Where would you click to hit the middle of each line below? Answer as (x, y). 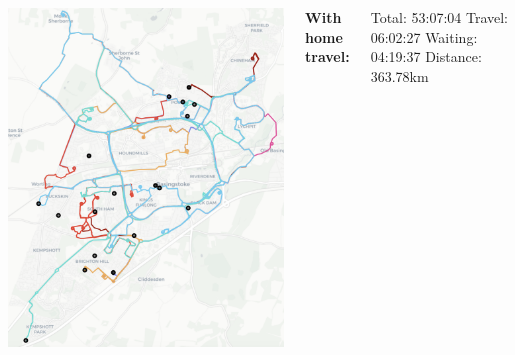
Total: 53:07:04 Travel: (439, 17)
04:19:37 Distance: (426, 56)
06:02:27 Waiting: (424, 36)
